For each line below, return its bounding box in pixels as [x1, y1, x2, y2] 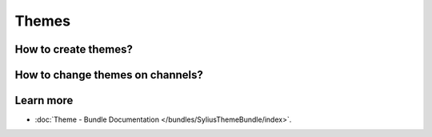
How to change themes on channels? [14, 68, 204, 82]
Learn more [14, 94, 74, 107]
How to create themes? [14, 42, 134, 56]
